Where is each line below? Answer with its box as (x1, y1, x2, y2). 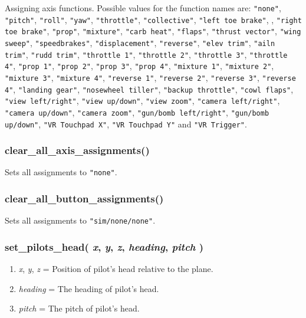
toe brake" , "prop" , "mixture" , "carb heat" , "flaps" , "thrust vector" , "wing (5, 25, 301, 37)
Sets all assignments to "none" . (5, 166, 117, 178)
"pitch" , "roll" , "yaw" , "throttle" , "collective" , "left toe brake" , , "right (5, 13, 302, 25)
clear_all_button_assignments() (5, 191, 164, 206)
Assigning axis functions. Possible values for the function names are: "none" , (5, 2, 281, 14)
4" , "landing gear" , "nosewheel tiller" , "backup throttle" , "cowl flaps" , (5, 83, 294, 95)
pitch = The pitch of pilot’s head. (18, 302, 140, 314)
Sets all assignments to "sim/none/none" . (5, 214, 156, 227)
